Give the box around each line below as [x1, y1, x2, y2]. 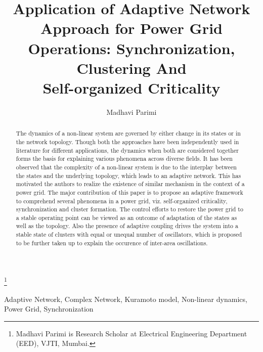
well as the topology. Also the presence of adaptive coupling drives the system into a [16, 222, 238, 230]
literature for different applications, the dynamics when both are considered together [16, 146, 239, 154]
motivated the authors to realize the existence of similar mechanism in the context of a [16, 180, 245, 188]
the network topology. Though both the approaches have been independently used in [16, 137, 239, 146]
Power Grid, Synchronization [4, 303, 94, 314]
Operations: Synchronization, [28, 37, 235, 58]
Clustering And [76, 57, 187, 78]
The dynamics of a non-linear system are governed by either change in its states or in [16, 129, 241, 138]
